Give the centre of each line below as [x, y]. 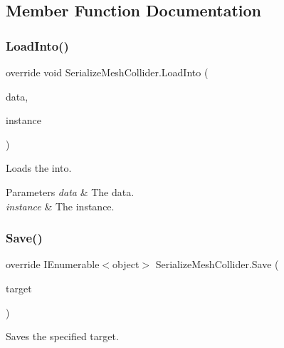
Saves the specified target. [62, 336]
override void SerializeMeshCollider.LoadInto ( [107, 72]
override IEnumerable [53, 264]
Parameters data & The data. [70, 191]
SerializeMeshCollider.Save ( [217, 264]
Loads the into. [39, 168]
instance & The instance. [60, 206]
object [126, 264]
